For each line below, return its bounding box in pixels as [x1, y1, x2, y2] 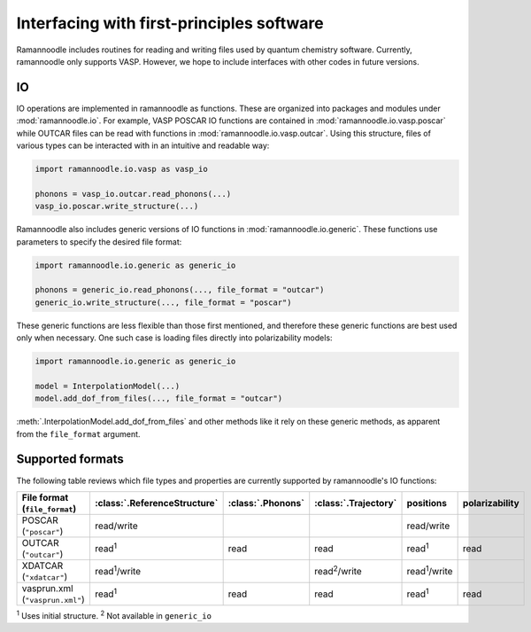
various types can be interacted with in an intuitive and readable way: [16, 140, 270, 151]
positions [406, 496, 447, 509]
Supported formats [16, 452, 124, 467]
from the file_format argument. [16, 428, 141, 439]
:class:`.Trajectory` [314, 496, 397, 509]
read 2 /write [314, 563, 362, 578]
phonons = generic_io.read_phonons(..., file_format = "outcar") [35, 285, 325, 295]
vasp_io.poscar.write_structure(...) [35, 201, 199, 212]
